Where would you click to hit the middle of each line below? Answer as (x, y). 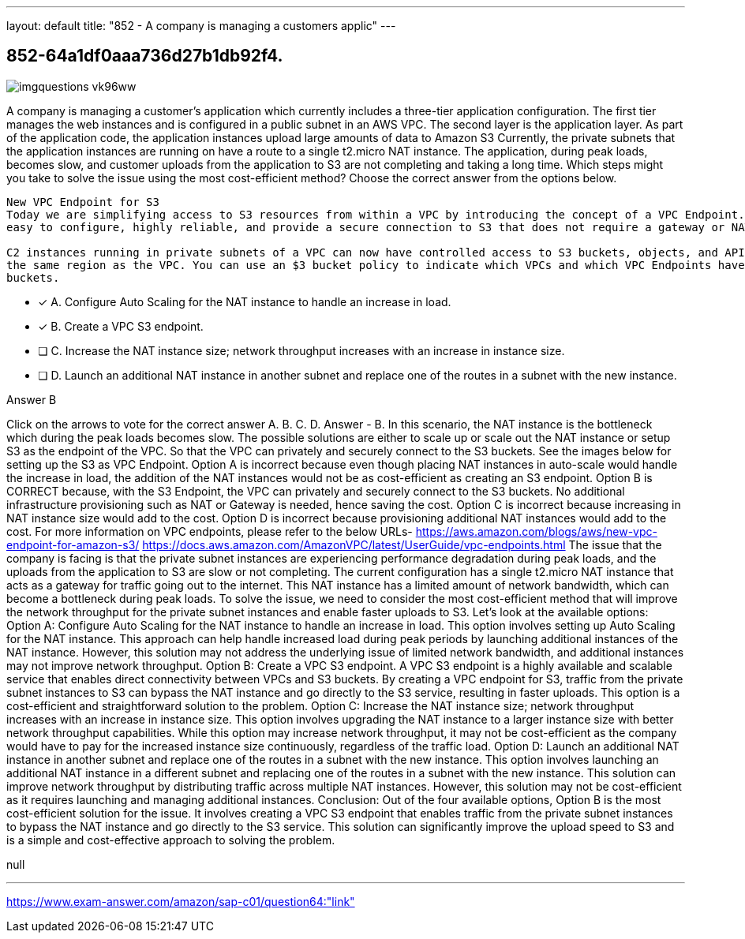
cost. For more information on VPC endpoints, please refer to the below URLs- (210, 531)
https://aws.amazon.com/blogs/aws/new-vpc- (536, 531)
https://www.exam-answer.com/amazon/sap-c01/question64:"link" (181, 901)
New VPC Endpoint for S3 (83, 202)
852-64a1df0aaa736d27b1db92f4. (145, 56)
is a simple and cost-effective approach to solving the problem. (171, 840)
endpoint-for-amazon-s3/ (73, 544)
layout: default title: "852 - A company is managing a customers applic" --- (201, 26)
